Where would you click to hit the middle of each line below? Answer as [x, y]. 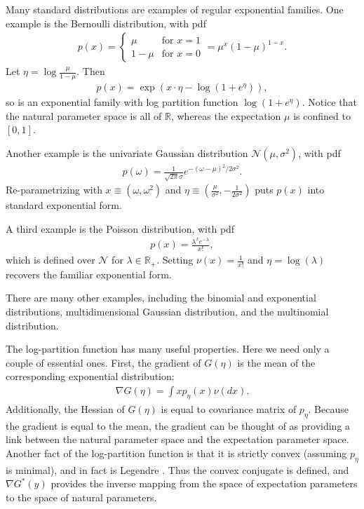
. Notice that [329, 102]
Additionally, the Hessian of [65, 408]
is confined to [322, 115]
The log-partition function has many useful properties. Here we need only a [168, 349]
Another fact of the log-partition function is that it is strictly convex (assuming [176, 453]
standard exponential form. [64, 205]
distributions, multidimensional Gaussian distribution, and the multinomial [167, 311]
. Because [328, 408]
